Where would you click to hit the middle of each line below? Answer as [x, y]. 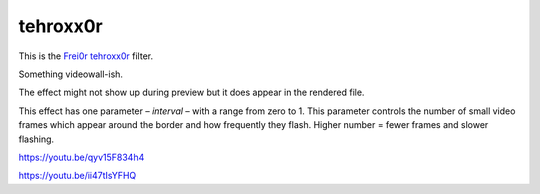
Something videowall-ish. [71, 74]
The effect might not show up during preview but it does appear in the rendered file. [191, 92]
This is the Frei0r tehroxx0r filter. [86, 56]
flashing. [36, 139]
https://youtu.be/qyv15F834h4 [81, 157]
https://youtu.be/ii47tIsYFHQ [77, 176]
